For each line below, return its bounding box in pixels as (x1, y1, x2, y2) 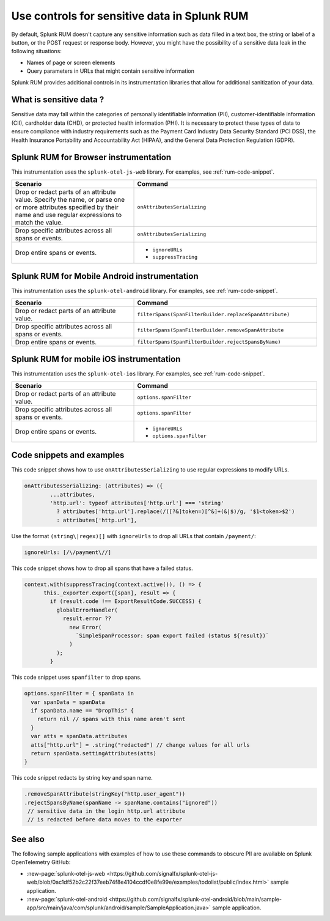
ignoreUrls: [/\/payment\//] (24, 549, 112, 556)
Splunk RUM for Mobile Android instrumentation (11, 271, 199, 281)
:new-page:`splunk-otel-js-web (26, 870, 106, 877)
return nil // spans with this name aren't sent (37, 716, 186, 723)
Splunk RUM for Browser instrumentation (11, 152, 172, 163)
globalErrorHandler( (56, 606, 119, 613)
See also (11, 834, 45, 844)
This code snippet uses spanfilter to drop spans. (11, 673, 142, 681)
